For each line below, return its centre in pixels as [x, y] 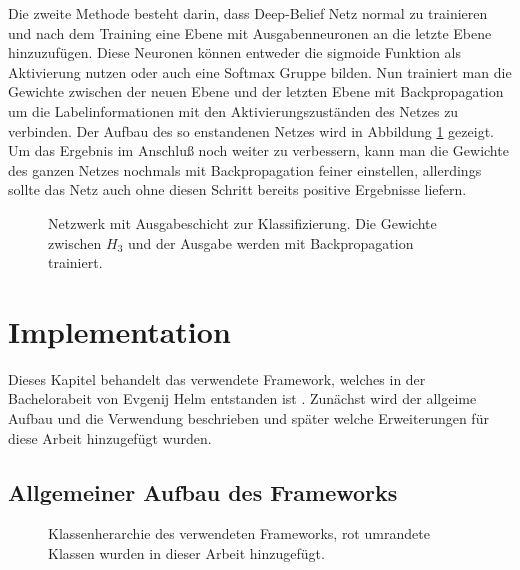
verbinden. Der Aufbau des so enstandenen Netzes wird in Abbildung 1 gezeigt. [251, 130]
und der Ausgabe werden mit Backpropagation [271, 242]
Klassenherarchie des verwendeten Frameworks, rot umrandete [239, 533]
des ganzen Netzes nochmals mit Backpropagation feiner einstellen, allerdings [245, 169]
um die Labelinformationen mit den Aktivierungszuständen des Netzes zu [233, 110]
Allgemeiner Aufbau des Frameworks [203, 491]
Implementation [119, 330]
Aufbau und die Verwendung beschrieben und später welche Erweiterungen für [248, 418]
